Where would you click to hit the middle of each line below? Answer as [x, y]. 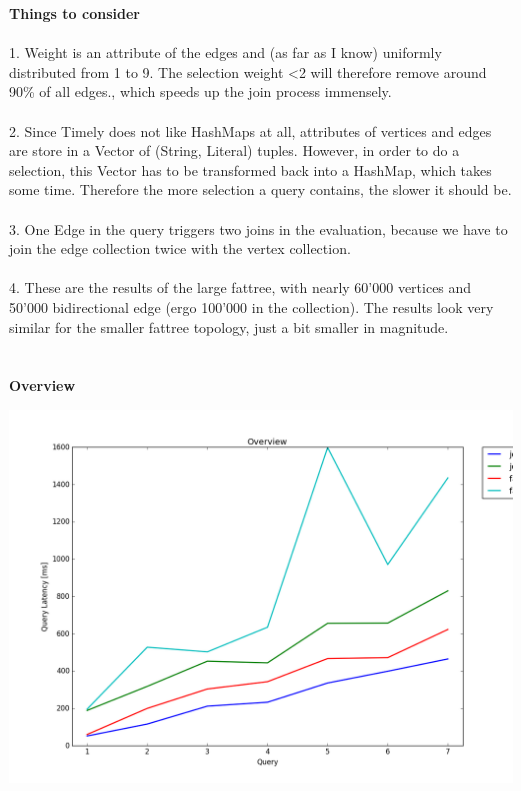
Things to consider [74, 13]
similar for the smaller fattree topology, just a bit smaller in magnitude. [229, 326]
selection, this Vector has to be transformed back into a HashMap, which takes [250, 169]
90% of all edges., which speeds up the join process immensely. [200, 91]
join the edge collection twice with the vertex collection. [180, 248]
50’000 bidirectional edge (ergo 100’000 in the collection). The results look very [251, 306]
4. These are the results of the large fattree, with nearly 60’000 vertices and [240, 287]
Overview [42, 385]
